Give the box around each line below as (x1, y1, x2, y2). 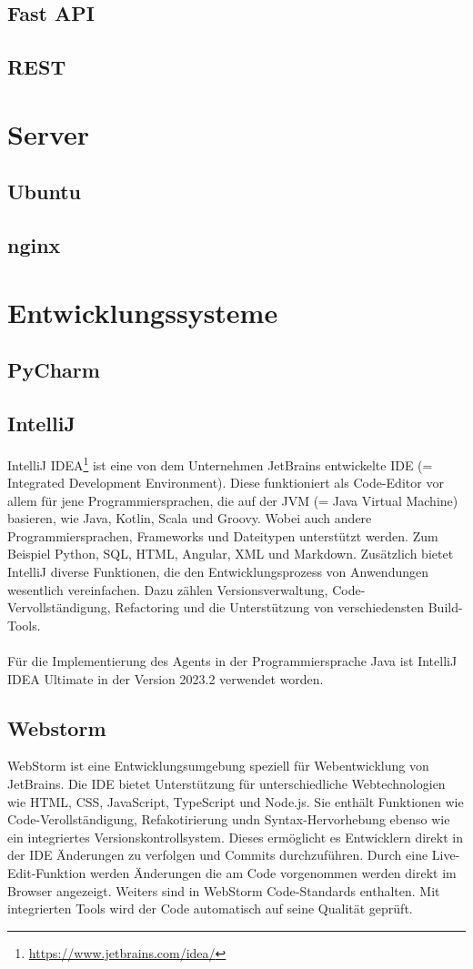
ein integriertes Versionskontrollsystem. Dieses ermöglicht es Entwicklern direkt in (7, 827, 463, 846)
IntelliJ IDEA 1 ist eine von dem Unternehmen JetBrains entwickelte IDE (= (7, 452, 433, 474)
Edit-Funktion (7, 863, 86, 882)
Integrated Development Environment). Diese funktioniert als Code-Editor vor (7, 473, 444, 492)
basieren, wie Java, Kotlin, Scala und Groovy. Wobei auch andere (7, 509, 372, 528)
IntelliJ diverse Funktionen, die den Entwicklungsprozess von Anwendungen (7, 562, 429, 581)
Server (7, 115, 90, 152)
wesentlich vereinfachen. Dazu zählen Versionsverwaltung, (7, 580, 328, 599)
